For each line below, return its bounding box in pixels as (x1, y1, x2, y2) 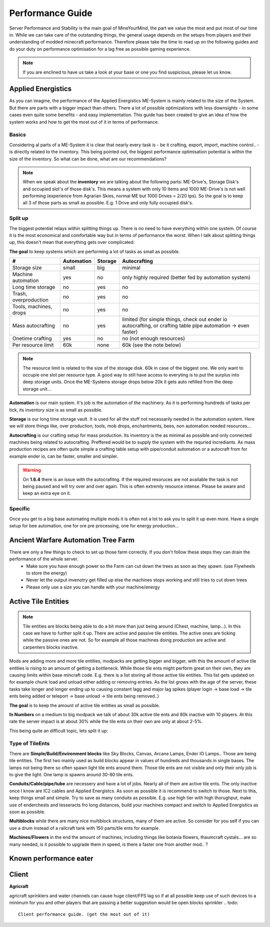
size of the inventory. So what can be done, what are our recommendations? (9, 156, 167, 162)
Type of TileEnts (9, 740, 50, 747)
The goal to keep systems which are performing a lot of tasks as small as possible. (9, 248, 180, 254)
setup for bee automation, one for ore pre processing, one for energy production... (9, 522, 179, 528)
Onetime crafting (12, 335, 52, 342)
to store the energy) (26, 570, 67, 576)
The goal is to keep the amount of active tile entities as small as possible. (9, 702, 160, 708)
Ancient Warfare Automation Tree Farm (9, 536, 135, 544)
